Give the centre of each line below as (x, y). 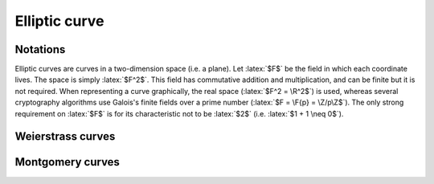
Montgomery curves (68, 162)
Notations (40, 49)
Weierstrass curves (65, 137)
